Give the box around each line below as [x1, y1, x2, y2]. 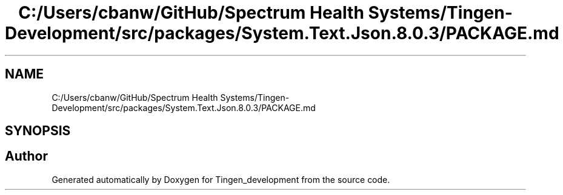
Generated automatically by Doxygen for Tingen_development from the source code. [52, 174, 390, 185]
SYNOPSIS [5, 123, 71, 139]
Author [5, 149, 48, 164]
